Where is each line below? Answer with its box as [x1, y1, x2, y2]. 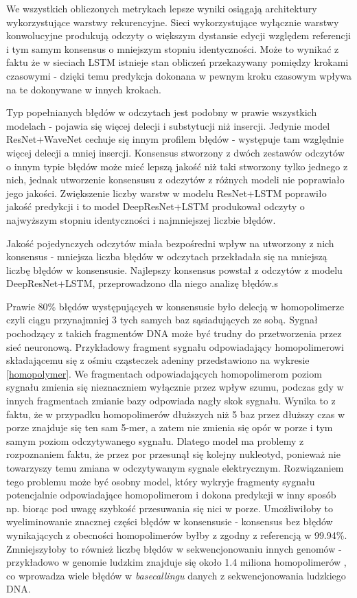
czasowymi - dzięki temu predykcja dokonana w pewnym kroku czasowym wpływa [6, 68, 352, 82]
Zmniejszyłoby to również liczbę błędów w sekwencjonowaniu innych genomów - [6, 541, 342, 555]
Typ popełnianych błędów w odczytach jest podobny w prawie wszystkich [6, 105, 317, 119]
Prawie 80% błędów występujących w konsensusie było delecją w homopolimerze [6, 299, 345, 313]
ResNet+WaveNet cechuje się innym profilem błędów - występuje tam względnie [6, 132, 344, 146]
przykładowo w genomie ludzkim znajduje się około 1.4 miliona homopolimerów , [6, 555, 347, 569]
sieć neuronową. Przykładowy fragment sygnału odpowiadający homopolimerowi [6, 339, 344, 354]
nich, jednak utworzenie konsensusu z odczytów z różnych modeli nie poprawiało [6, 172, 345, 187]
